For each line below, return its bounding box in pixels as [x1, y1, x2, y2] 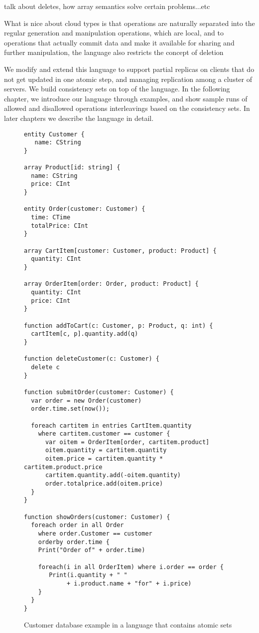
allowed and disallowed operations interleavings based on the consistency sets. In [4, 103, 250, 113]
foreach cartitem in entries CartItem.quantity [31, 422, 192, 429]
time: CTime [31, 214, 71, 221]
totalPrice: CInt [31, 222, 88, 229]
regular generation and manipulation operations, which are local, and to [4, 27, 224, 38]
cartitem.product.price [24, 463, 103, 471]
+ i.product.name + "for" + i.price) [66, 580, 192, 587]
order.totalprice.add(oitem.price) [45, 480, 163, 488]
